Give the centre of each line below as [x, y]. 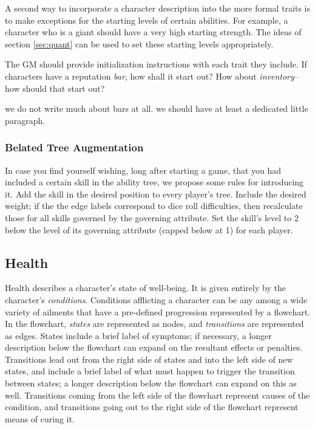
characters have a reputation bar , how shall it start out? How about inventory [150, 76]
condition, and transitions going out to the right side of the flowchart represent [152, 407]
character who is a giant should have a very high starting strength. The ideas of [153, 32]
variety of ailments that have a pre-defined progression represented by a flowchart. [158, 311]
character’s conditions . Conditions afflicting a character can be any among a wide [156, 299]
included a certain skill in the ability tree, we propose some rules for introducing [154, 182]
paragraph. [25, 120]
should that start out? [64, 88]
